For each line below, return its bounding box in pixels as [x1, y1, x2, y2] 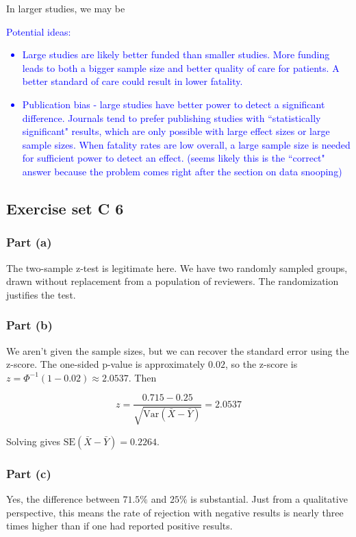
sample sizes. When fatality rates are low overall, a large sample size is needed [22, 137, 351, 151]
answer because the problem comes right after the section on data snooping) [22, 164, 342, 178]
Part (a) [6, 234, 52, 251]
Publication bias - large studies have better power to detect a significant [22, 97, 325, 111]
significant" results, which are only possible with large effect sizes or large [22, 124, 330, 138]
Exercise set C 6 [6, 197, 124, 218]
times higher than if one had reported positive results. [6, 519, 233, 533]
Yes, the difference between [6, 491, 120, 505]
